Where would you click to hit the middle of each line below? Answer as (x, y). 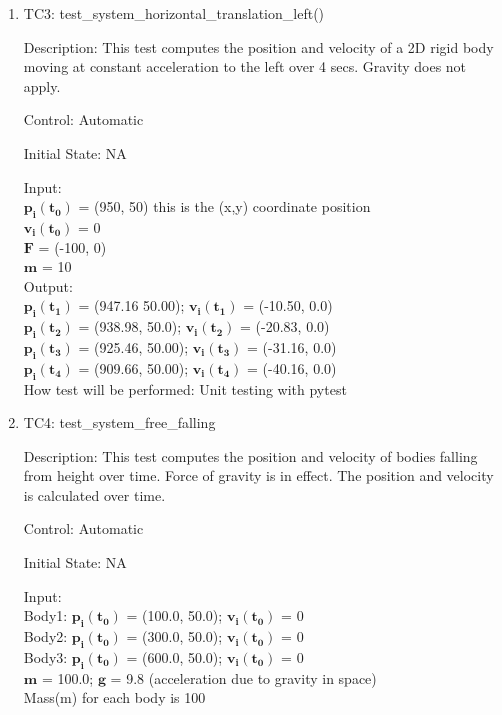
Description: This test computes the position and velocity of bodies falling (250, 455)
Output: (48, 285)
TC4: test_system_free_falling (119, 422)
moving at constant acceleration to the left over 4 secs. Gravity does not (245, 66)
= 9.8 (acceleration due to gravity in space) (243, 677)
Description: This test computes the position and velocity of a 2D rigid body (258, 46)
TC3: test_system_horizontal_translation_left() (174, 13)
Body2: (45, 636)
